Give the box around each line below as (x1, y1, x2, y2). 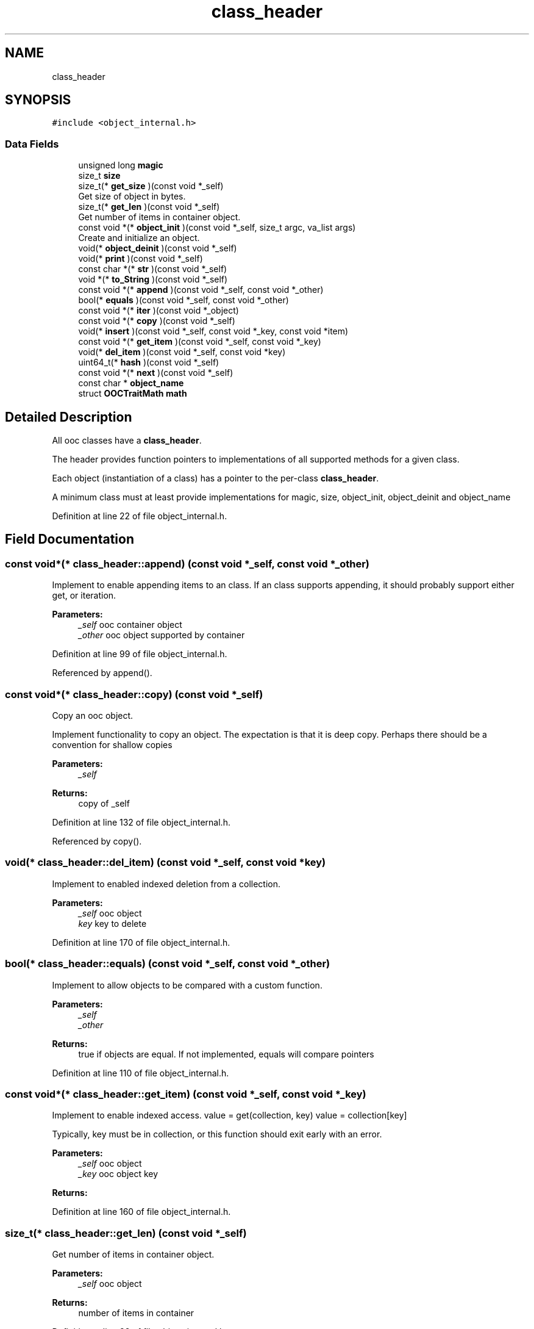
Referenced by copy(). (52, 836, 142, 846)
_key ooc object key (78, 1169, 158, 1180)
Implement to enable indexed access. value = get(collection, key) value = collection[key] (52, 1110, 407, 1121)
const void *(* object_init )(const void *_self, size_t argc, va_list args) (78, 222, 356, 233)
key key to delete (78, 918, 147, 929)
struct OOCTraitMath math (78, 388, 187, 399)
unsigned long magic (78, 160, 163, 171)
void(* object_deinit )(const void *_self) (78, 243, 237, 254)
